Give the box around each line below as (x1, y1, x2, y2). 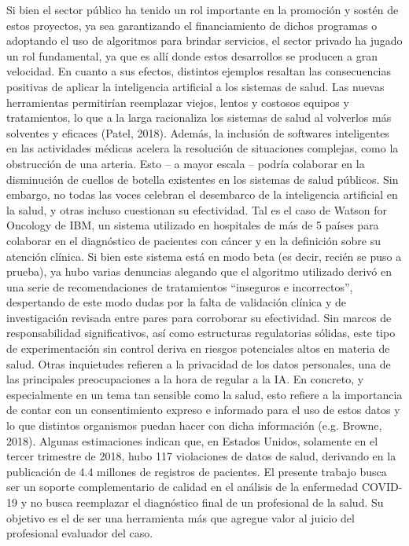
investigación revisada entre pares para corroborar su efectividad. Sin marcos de (6, 309, 392, 325)
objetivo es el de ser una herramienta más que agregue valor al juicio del (6, 509, 355, 526)
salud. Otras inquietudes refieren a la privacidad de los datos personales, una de (6, 355, 391, 372)
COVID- (361, 478, 403, 495)
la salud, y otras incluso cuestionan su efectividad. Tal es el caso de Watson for (6, 201, 388, 218)
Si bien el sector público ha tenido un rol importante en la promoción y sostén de (6, 2, 399, 17)
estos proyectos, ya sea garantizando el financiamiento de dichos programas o (6, 16, 378, 33)
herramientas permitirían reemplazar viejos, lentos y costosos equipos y (6, 93, 349, 110)
